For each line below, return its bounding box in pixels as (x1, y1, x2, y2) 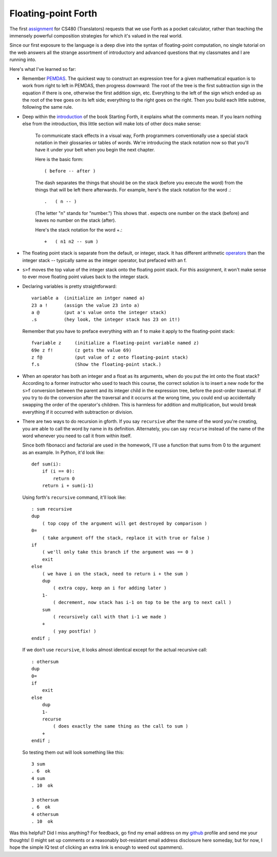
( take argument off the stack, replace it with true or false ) (42, 535, 210, 541)
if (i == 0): (42, 469, 75, 474)
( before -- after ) (44, 168, 96, 174)
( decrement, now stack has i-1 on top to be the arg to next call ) (53, 599, 232, 606)
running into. (9, 56, 36, 63)
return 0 (53, 475, 75, 481)
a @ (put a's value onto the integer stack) (31, 309, 167, 316)
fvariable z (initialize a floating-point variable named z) (31, 340, 200, 346)
